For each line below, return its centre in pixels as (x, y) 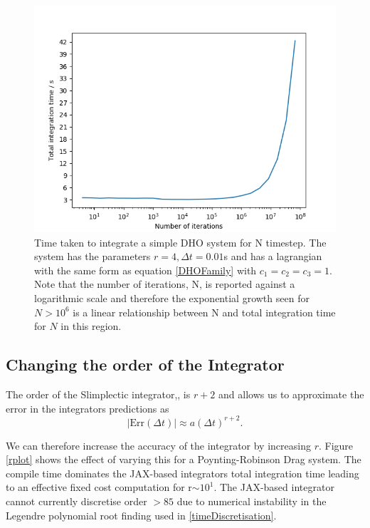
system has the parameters (92, 256)
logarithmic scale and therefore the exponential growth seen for (172, 297)
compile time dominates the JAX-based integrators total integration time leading (183, 473)
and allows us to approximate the (291, 394)
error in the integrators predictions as (88, 408)
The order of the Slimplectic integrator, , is (98, 394)
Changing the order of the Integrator (145, 364)
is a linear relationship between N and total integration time (204, 312)
